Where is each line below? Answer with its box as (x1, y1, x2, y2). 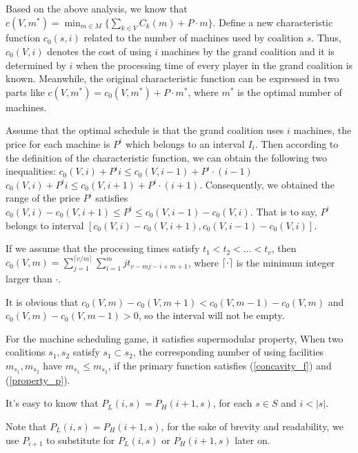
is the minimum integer (236, 255, 335, 269)
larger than (6, 271, 52, 285)
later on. (235, 432, 270, 447)
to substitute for (46, 432, 115, 447)
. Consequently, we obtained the (199, 177, 335, 191)
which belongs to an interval (125, 136, 245, 151)
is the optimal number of (237, 84, 342, 99)
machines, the (293, 123, 352, 137)
